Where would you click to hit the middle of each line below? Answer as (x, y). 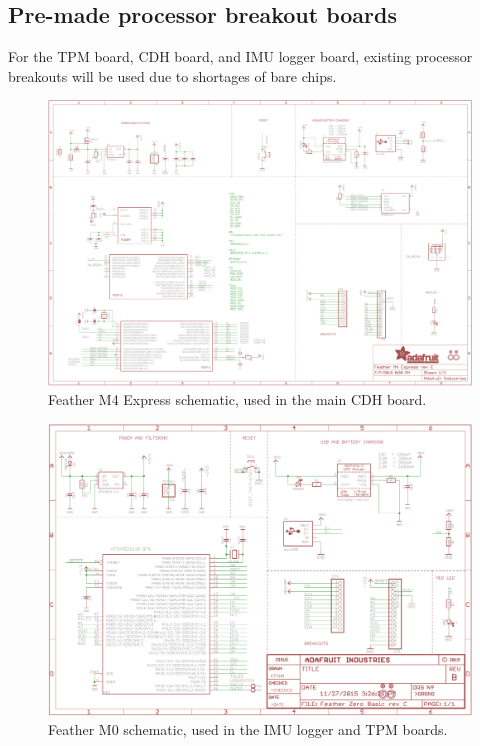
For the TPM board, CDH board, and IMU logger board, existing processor (240, 56)
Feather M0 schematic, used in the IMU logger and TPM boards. (248, 729)
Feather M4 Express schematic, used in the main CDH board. (237, 399)
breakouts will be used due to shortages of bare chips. (172, 75)
